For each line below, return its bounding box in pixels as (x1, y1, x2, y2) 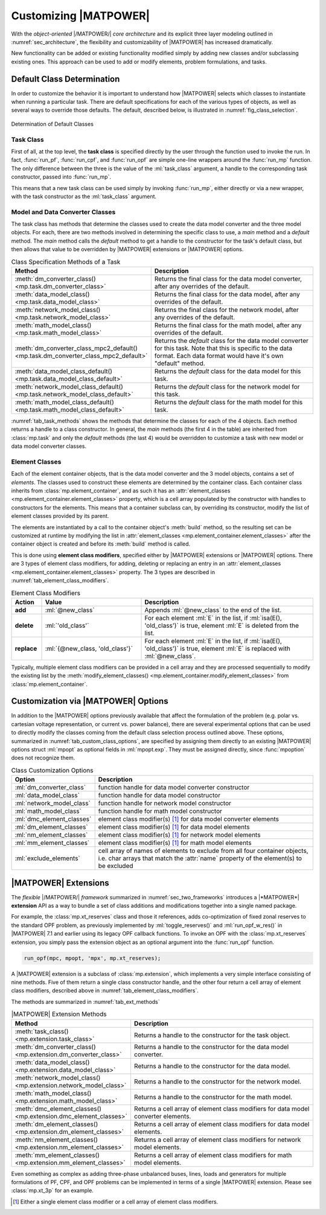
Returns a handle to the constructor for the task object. (133, 1031, 290, 1039)
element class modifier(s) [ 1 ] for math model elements (98, 839, 252, 847)
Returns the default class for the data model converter (154, 336, 309, 345)
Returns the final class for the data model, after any (154, 290, 300, 298)
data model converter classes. (11, 442, 87, 450)
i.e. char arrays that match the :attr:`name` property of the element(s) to (98, 854, 302, 863)
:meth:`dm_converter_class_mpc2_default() (14, 344, 138, 352)
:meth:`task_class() (14, 1027, 69, 1035)
